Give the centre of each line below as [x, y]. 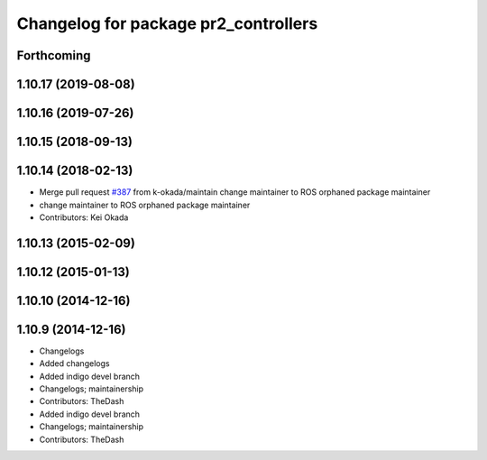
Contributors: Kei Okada [84, 217]
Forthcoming [54, 55]
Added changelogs [74, 363]
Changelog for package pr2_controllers [167, 23]
